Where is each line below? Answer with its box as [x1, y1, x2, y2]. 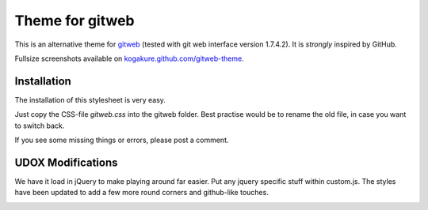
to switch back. [14, 121, 65, 130]
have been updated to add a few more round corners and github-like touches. [14, 188, 269, 197]
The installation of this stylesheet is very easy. [14, 95, 166, 104]
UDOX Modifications [14, 156, 118, 169]
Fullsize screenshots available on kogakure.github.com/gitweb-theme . [14, 54, 245, 63]
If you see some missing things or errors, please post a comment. [14, 135, 229, 145]
